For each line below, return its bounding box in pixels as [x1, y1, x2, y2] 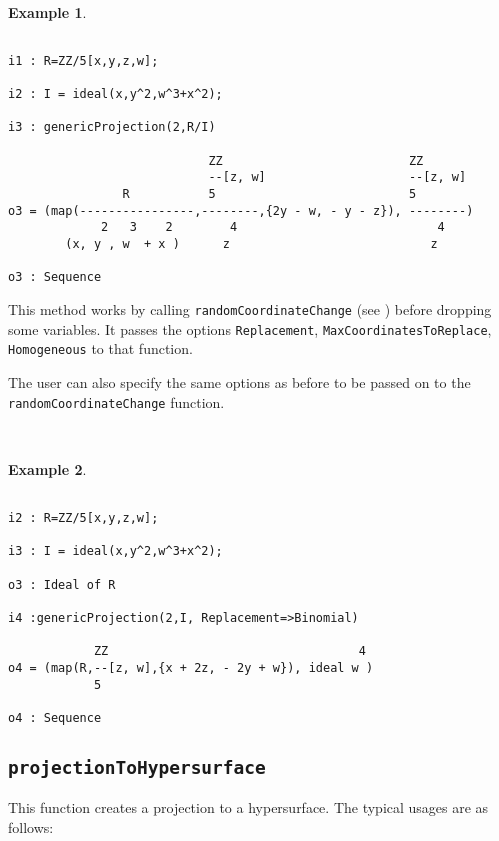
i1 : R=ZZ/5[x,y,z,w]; [8, 53, 159, 68]
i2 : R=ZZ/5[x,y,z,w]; [8, 511, 159, 526]
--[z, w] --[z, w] [208, 170, 467, 185]
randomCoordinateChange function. [8, 391, 225, 412]
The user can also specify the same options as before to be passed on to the [8, 372, 471, 392]
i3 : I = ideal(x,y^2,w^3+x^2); [8, 544, 223, 559]
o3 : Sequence [8, 270, 102, 285]
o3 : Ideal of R [8, 577, 116, 592]
